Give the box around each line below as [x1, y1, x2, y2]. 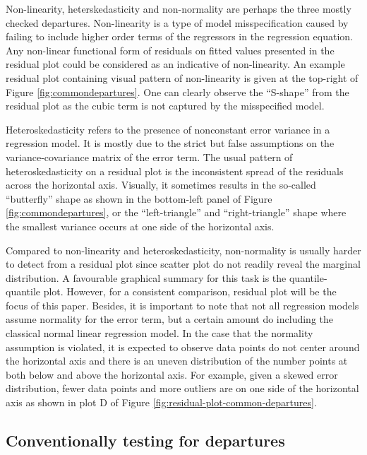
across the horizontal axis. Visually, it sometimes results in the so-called [6, 177, 316, 192]
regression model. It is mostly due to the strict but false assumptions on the [6, 136, 335, 150]
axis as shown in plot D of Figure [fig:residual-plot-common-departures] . [6, 395, 317, 410]
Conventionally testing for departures [6, 430, 285, 451]
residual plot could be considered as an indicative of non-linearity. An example [6, 57, 345, 71]
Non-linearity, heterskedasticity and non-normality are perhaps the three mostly [6, 1, 351, 16]
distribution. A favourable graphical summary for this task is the [6, 270, 287, 285]
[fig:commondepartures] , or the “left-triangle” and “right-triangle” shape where [6, 205, 347, 220]
